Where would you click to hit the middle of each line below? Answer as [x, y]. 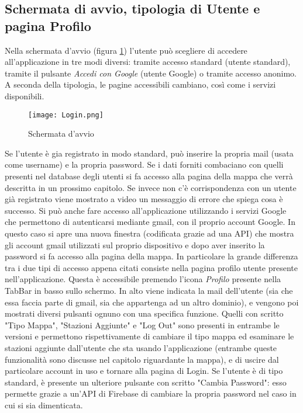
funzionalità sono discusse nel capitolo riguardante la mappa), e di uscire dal [142, 359]
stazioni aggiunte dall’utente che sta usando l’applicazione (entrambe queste [141, 347]
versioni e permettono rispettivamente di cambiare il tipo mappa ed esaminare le [149, 336]
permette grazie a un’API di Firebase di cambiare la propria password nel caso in [151, 393]
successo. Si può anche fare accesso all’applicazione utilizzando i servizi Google [146, 210]
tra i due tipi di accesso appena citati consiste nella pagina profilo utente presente [151, 267]
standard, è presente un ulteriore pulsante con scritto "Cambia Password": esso [146, 382]
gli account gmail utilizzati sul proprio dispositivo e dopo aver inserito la [135, 244]
